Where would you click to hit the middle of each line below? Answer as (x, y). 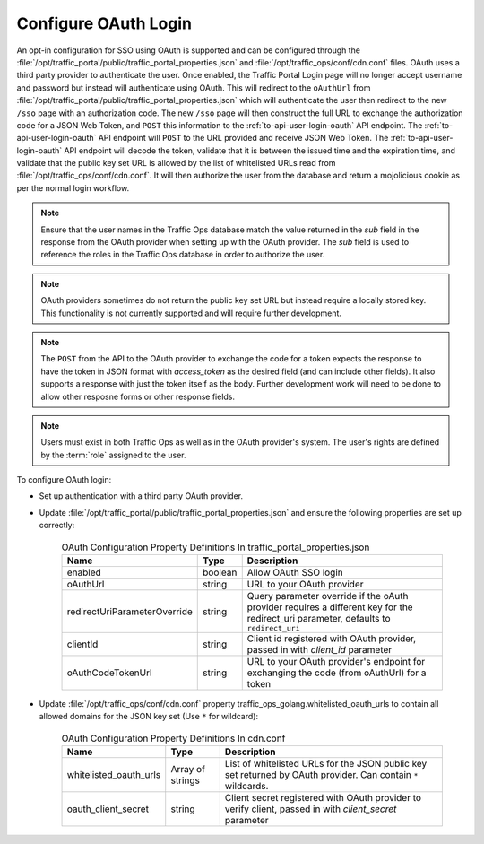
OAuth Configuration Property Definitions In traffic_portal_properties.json (216, 547)
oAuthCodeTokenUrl (109, 673)
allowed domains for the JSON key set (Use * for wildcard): (149, 717)
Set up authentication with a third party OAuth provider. (141, 496)
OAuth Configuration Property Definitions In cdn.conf (173, 738)
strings (186, 780)
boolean (220, 572)
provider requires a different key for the (330, 607)
